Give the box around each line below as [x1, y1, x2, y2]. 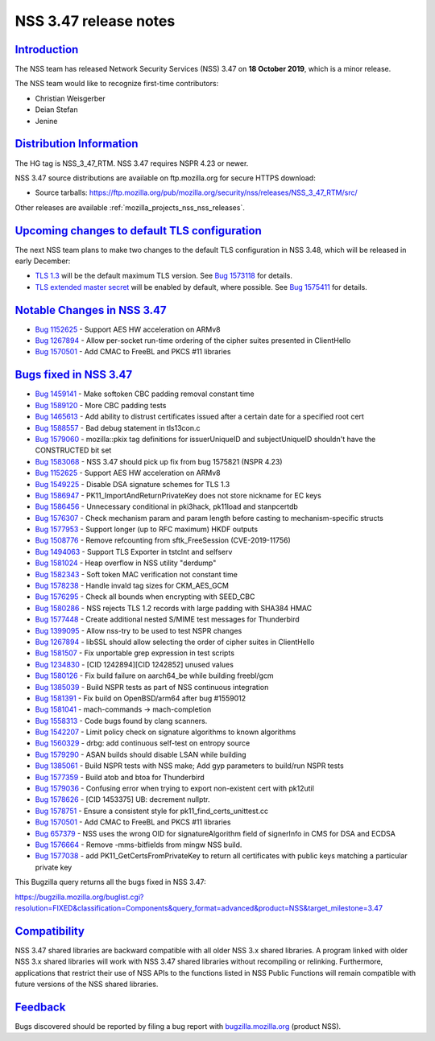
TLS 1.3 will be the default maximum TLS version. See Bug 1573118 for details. [35, 271, 293, 281]
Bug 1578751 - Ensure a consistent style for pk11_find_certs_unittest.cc [35, 806, 269, 816]
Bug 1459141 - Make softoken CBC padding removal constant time [35, 389, 255, 399]
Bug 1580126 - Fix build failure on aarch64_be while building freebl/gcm [35, 671, 274, 680]
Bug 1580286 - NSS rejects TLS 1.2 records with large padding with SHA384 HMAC [35, 603, 313, 613]
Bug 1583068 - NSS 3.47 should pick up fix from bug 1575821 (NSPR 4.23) [35, 456, 283, 466]
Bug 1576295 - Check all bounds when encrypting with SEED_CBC [35, 592, 255, 601]
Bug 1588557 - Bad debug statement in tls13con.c [35, 423, 201, 432]
